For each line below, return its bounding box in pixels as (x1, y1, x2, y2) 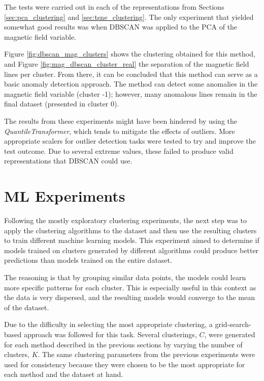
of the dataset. (4, 302, 49, 312)
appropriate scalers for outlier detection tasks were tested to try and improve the (4, 135, 256, 146)
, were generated (204, 329, 255, 339)
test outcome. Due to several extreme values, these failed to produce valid (4, 145, 234, 156)
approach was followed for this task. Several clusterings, (23, 329, 197, 339)
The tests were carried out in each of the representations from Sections (4, 2, 224, 12)
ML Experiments (4, 185, 125, 206)
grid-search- (215, 319, 251, 330)
